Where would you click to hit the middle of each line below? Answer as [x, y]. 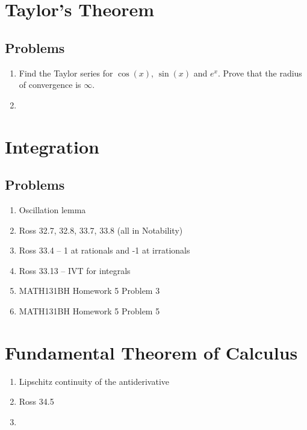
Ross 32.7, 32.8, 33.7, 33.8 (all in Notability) [101, 230]
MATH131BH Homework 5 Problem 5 [89, 310]
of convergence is [50, 85]
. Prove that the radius [260, 73]
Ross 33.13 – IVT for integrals [75, 270]
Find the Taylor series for [66, 73]
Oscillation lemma [52, 209]
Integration [52, 146]
